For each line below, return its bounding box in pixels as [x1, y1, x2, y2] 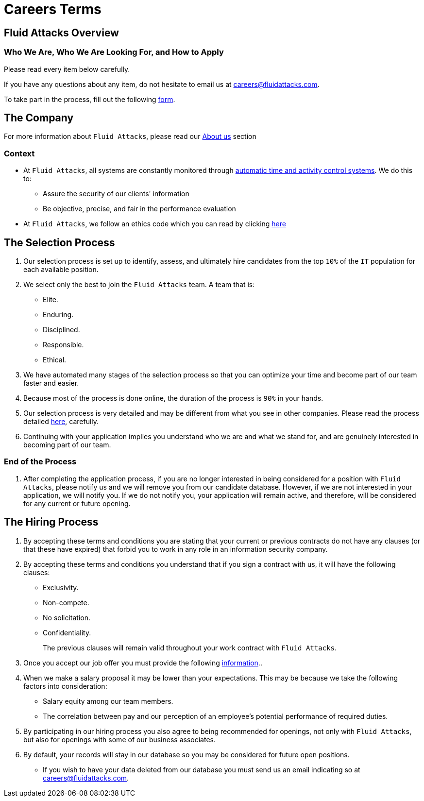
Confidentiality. [43, 628, 91, 637]
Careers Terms [4, 1, 102, 17]
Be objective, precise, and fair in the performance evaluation [43, 205, 236, 213]
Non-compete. [43, 598, 89, 607]
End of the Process [4, 457, 77, 467]
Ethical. [43, 355, 67, 364]
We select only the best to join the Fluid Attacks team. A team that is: [23, 280, 255, 289]
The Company [4, 111, 74, 124]
